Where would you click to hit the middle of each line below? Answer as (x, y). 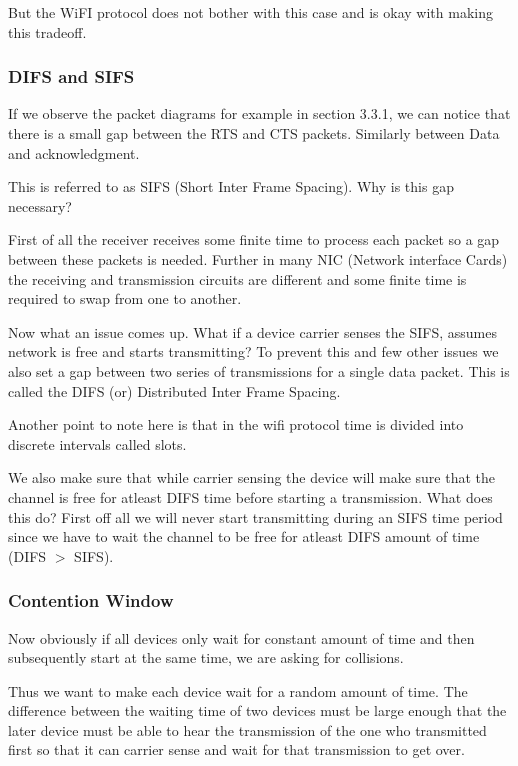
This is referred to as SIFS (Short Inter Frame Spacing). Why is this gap (231, 186)
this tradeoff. (47, 31)
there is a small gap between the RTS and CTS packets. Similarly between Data (254, 133)
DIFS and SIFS (71, 76)
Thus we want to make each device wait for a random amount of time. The (238, 690)
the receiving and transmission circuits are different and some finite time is (237, 278)
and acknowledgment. (74, 152)
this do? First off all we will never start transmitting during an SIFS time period (255, 516)
